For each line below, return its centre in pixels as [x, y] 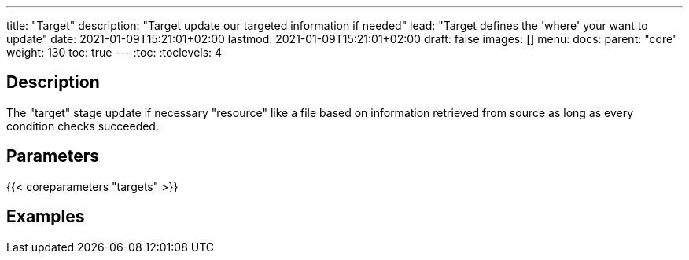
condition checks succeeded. [83, 126]
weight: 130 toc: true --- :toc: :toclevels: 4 [114, 52]
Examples [46, 217]
